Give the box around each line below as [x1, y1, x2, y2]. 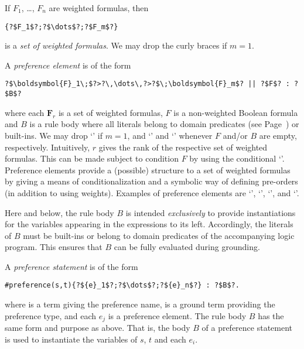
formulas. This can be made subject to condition [5, 152, 179, 165]
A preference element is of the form [5, 59, 131, 71]
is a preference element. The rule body [108, 309, 247, 321]
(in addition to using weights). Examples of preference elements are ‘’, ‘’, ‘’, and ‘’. [5, 186, 299, 199]
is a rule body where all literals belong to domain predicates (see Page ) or [29, 118, 299, 130]
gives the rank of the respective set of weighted [98, 141, 268, 153]
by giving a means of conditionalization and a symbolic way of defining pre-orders [5, 175, 298, 187]
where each [5, 106, 45, 118]
